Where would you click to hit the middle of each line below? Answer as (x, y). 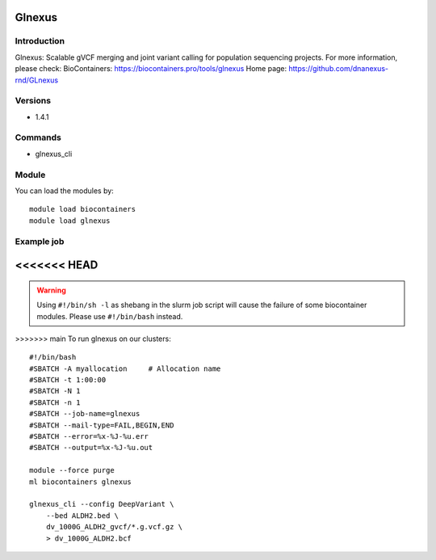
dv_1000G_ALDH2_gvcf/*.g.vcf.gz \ (114, 527)
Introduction (40, 41)
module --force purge (72, 470)
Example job (40, 241)
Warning (51, 290)
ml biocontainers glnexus (81, 482)
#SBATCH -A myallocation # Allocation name (125, 368)
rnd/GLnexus (37, 80)
